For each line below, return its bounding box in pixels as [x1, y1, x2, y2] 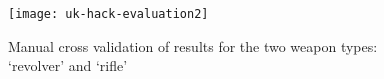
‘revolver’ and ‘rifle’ [8, 55, 128, 76]
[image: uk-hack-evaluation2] [8, 7, 209, 21]
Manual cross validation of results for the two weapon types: [8, 35, 378, 56]
